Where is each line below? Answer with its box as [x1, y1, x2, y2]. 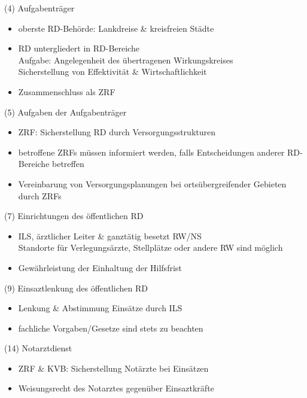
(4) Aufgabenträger [4, 2, 75, 14]
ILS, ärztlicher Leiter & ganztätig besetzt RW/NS [18, 229, 202, 242]
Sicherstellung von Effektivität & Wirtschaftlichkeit [18, 65, 207, 78]
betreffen [52, 157, 84, 170]
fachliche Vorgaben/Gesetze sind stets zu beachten [18, 321, 203, 334]
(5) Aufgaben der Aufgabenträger [4, 105, 127, 118]
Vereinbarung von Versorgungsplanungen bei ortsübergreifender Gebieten [18, 177, 287, 190]
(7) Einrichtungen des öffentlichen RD [4, 209, 144, 222]
